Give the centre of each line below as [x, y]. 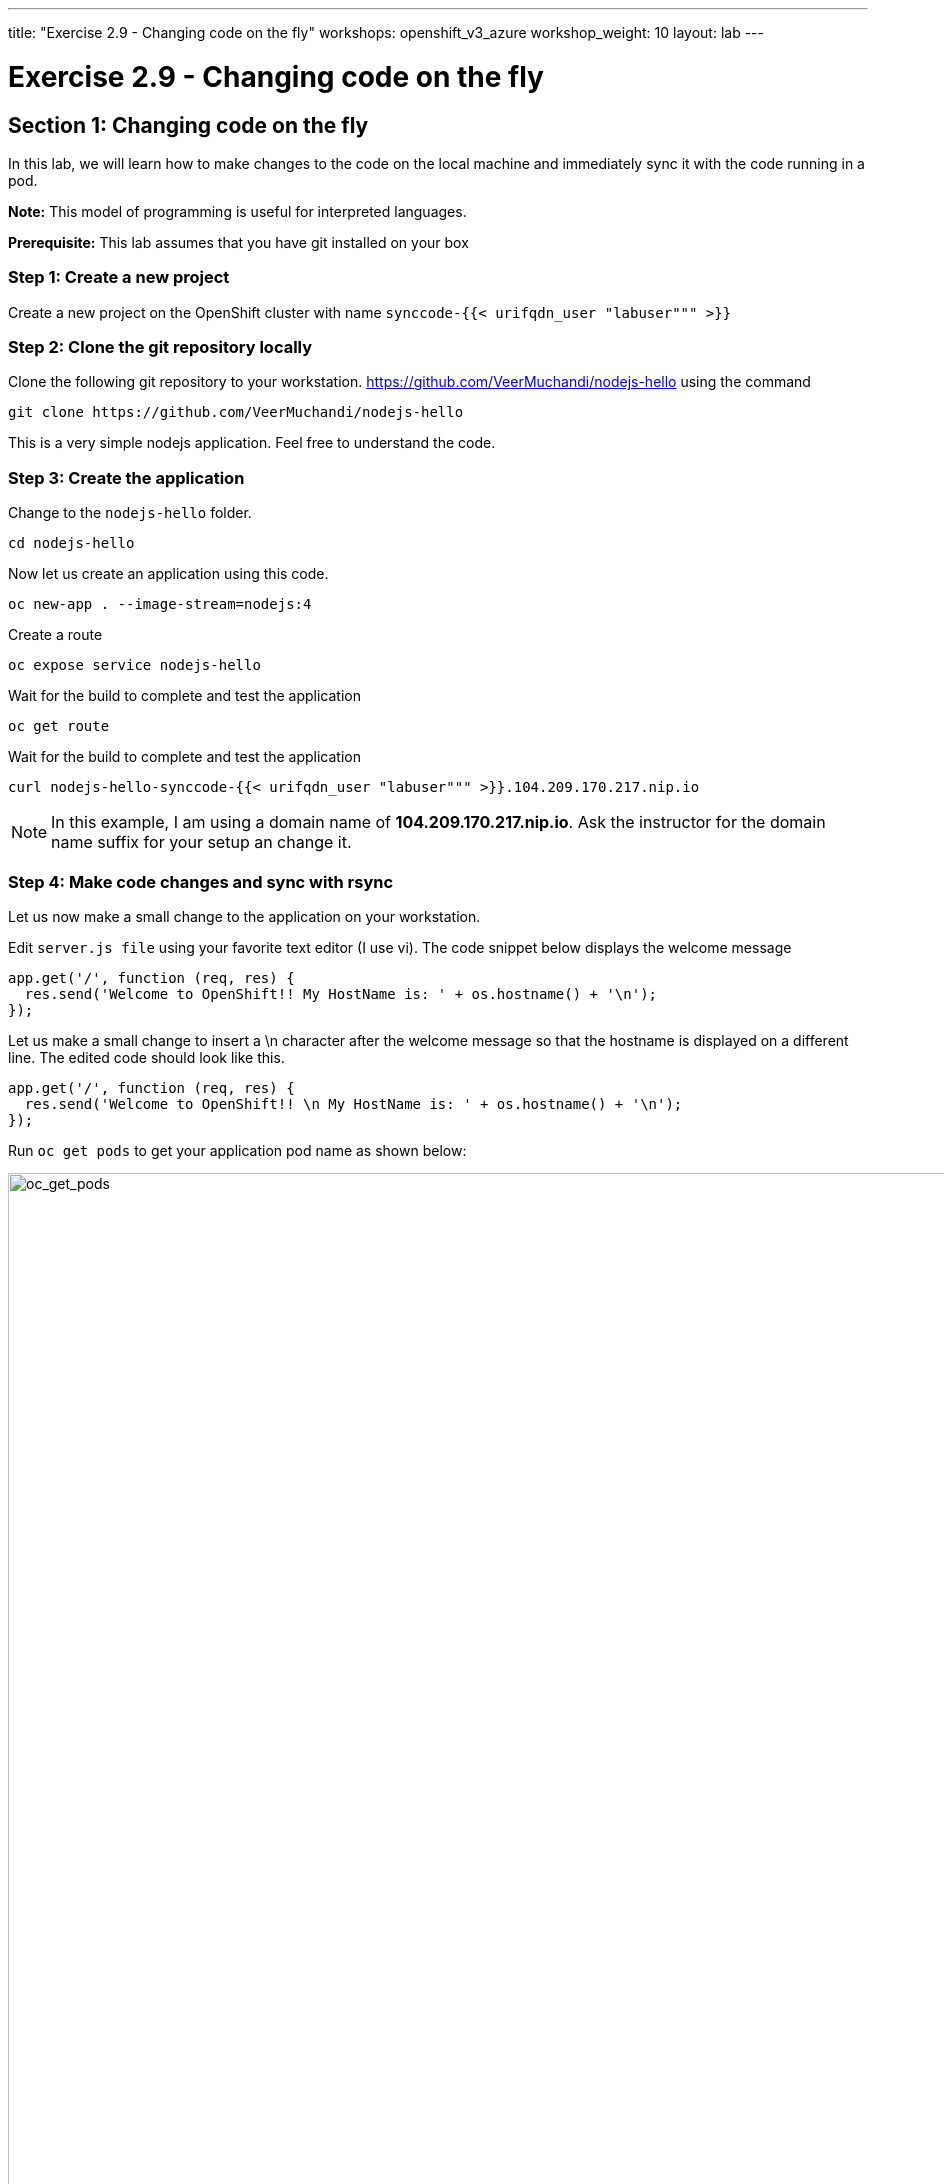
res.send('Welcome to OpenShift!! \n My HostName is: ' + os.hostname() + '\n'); [353, 1103]
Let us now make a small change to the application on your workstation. [244, 916]
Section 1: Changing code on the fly [188, 125]
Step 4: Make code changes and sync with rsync [201, 881]
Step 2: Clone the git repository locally [160, 347]
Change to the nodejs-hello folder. [130, 513]
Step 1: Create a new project [119, 277]
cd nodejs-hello [71, 543]
